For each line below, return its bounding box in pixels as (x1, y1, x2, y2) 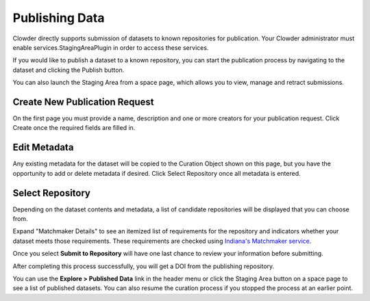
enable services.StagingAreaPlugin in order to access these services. (12, 43, 209, 51)
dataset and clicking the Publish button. (12, 66, 125, 74)
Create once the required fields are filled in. (12, 124, 136, 132)
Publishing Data (12, 10, 105, 25)
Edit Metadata (12, 142, 74, 153)
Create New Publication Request (12, 96, 154, 107)
